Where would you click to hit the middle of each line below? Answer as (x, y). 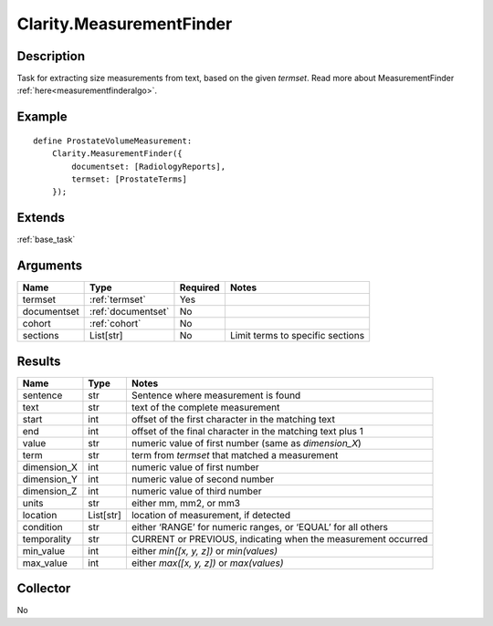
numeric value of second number (203, 479)
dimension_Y (50, 479)
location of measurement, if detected (211, 515)
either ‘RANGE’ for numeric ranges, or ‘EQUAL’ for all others (259, 527)
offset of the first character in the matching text (233, 419)
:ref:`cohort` (115, 324)
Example (42, 117)
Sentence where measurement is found (216, 395)
